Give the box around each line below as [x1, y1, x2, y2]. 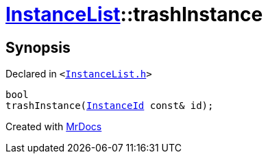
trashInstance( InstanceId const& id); [5, 100, 214, 112]
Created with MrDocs [5, 121, 102, 133]
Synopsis [5, 38, 71, 56]
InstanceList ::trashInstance [5, 3, 263, 26]
